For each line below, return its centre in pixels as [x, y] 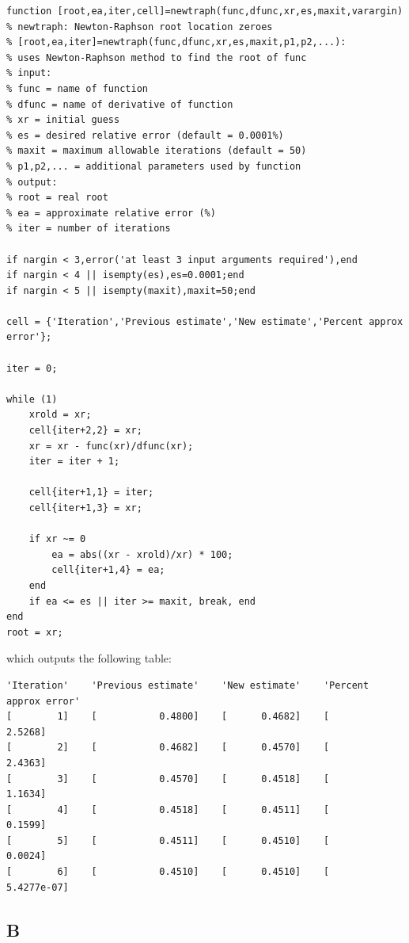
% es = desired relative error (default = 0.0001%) [145, 135]
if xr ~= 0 [57, 539]
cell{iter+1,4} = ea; [108, 570]
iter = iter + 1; [74, 462]
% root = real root [57, 198]
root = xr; [35, 632]
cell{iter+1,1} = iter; [91, 492]
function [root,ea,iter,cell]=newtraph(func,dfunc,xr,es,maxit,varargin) [205, 11]
